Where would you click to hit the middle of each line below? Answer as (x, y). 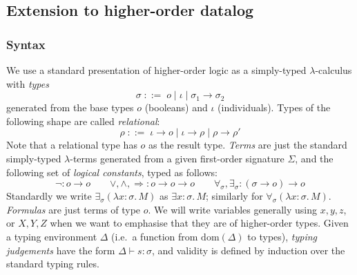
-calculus (334, 70)
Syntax (26, 44)
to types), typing (282, 236)
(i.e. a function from (155, 236)
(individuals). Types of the (274, 107)
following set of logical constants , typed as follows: (112, 172)
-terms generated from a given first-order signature (177, 158)
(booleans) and (176, 107)
